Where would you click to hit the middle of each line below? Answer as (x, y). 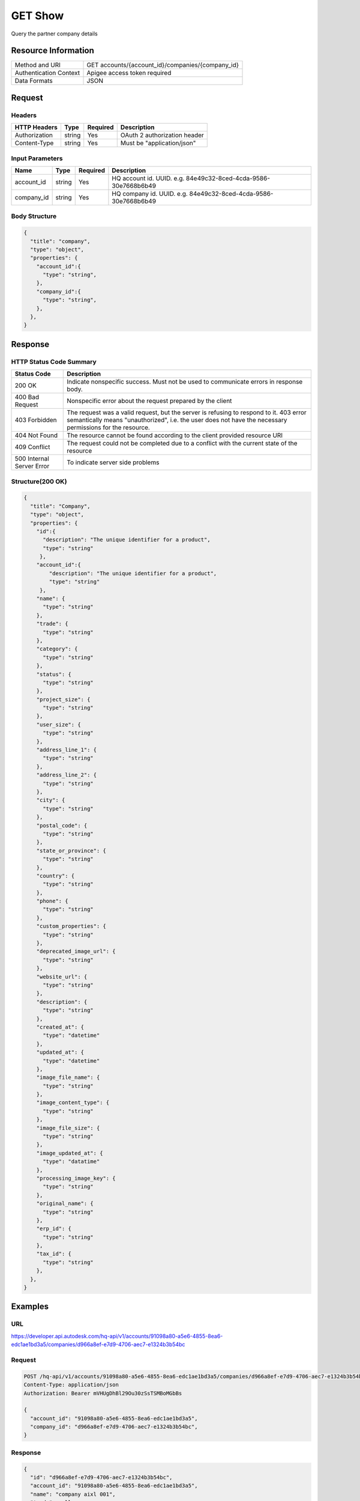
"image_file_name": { (68, 1077)
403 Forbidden (36, 420)
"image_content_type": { (73, 1103)
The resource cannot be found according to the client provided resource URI (175, 435)
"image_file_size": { (68, 1128)
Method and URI (38, 65)
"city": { (51, 800)
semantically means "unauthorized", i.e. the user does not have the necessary (177, 420)
